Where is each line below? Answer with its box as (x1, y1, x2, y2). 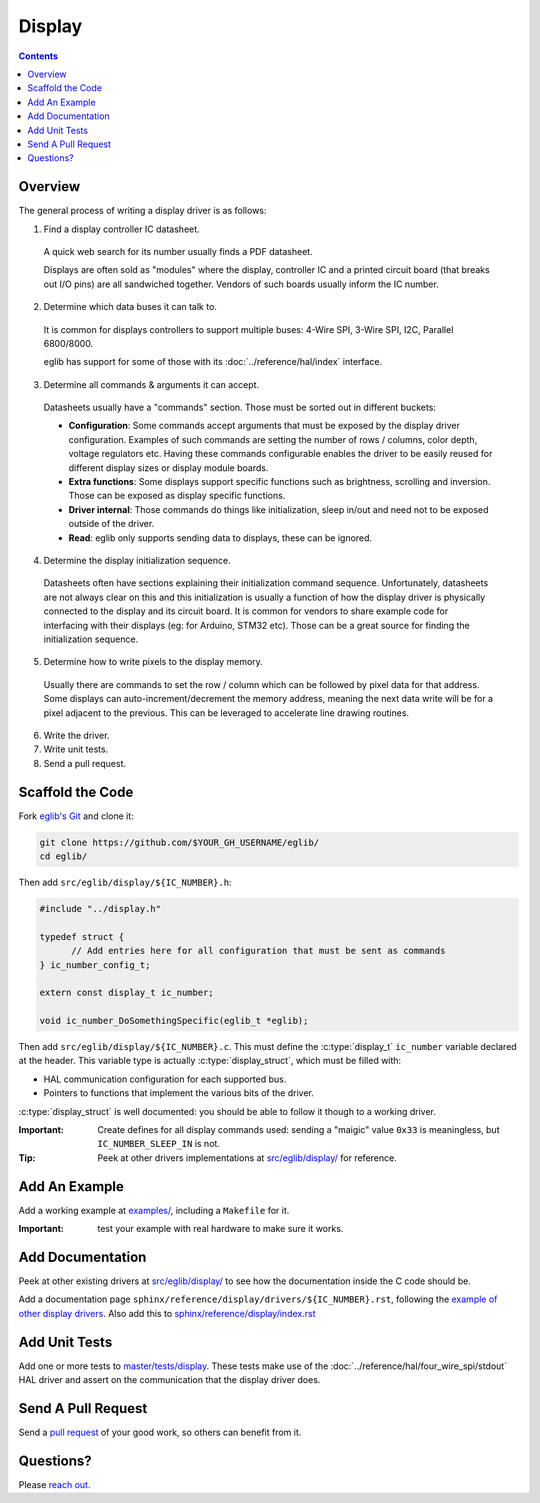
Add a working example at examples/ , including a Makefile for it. (18, 1204, 290, 1216)
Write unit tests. (43, 743, 109, 755)
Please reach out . (18, 1478, 91, 1490)
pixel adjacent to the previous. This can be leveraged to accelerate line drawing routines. (43, 706, 410, 719)
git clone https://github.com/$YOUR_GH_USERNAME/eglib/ (39, 836, 320, 848)
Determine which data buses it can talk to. (43, 301, 217, 313)
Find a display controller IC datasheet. (43, 223, 200, 235)
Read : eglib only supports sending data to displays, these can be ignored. (68, 531, 373, 544)
